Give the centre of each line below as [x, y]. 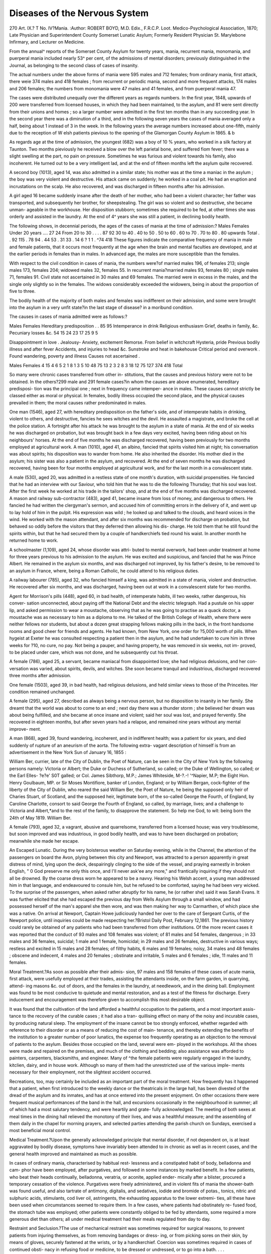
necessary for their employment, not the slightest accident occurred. [80, 1072]
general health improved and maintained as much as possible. [73, 1154]
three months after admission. [40, 676]
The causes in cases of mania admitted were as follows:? [68, 317]
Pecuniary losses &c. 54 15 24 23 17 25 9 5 [54, 333]
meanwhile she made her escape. [44, 841]
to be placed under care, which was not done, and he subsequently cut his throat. [94, 652]
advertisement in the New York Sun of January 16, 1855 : [68, 752]
